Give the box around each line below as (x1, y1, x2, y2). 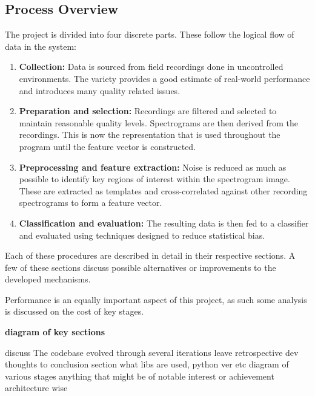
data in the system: (5, 39, 76, 52)
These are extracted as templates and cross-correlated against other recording (19, 184, 308, 197)
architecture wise (5, 381, 68, 394)
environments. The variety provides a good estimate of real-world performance (19, 72, 310, 84)
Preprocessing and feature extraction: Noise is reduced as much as (19, 160, 287, 173)
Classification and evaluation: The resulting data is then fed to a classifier (19, 216, 309, 229)
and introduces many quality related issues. (19, 84, 181, 97)
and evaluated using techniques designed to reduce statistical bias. (19, 228, 265, 241)
